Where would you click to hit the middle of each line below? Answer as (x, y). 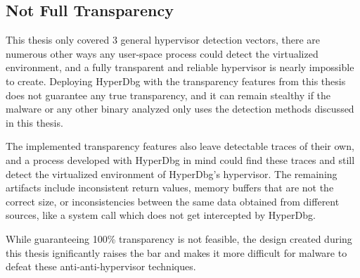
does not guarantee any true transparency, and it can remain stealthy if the (168, 95)
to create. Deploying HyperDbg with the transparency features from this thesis (176, 81)
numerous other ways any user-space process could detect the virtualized (162, 53)
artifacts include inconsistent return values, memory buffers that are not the (170, 188)
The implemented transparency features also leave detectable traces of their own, (180, 146)
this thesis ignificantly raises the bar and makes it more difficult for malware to (176, 252)
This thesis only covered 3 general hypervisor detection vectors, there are (163, 40)
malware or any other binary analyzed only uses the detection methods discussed (180, 109)
